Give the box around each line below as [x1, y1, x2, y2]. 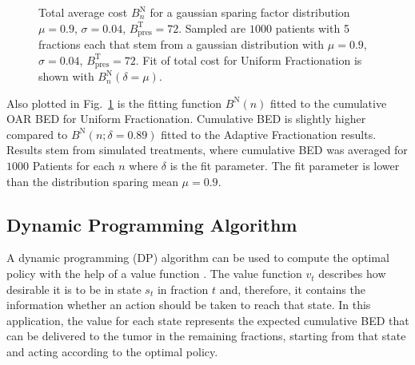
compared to [6, 125, 68, 142]
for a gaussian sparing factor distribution [150, 4, 350, 20]
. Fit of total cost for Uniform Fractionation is [135, 51, 362, 68]
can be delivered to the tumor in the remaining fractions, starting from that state [6, 327, 406, 344]
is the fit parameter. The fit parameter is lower [170, 157, 400, 174]
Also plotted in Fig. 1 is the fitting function [6, 94, 222, 111]
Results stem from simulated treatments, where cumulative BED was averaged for [6, 141, 408, 158]
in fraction [157, 280, 209, 297]
